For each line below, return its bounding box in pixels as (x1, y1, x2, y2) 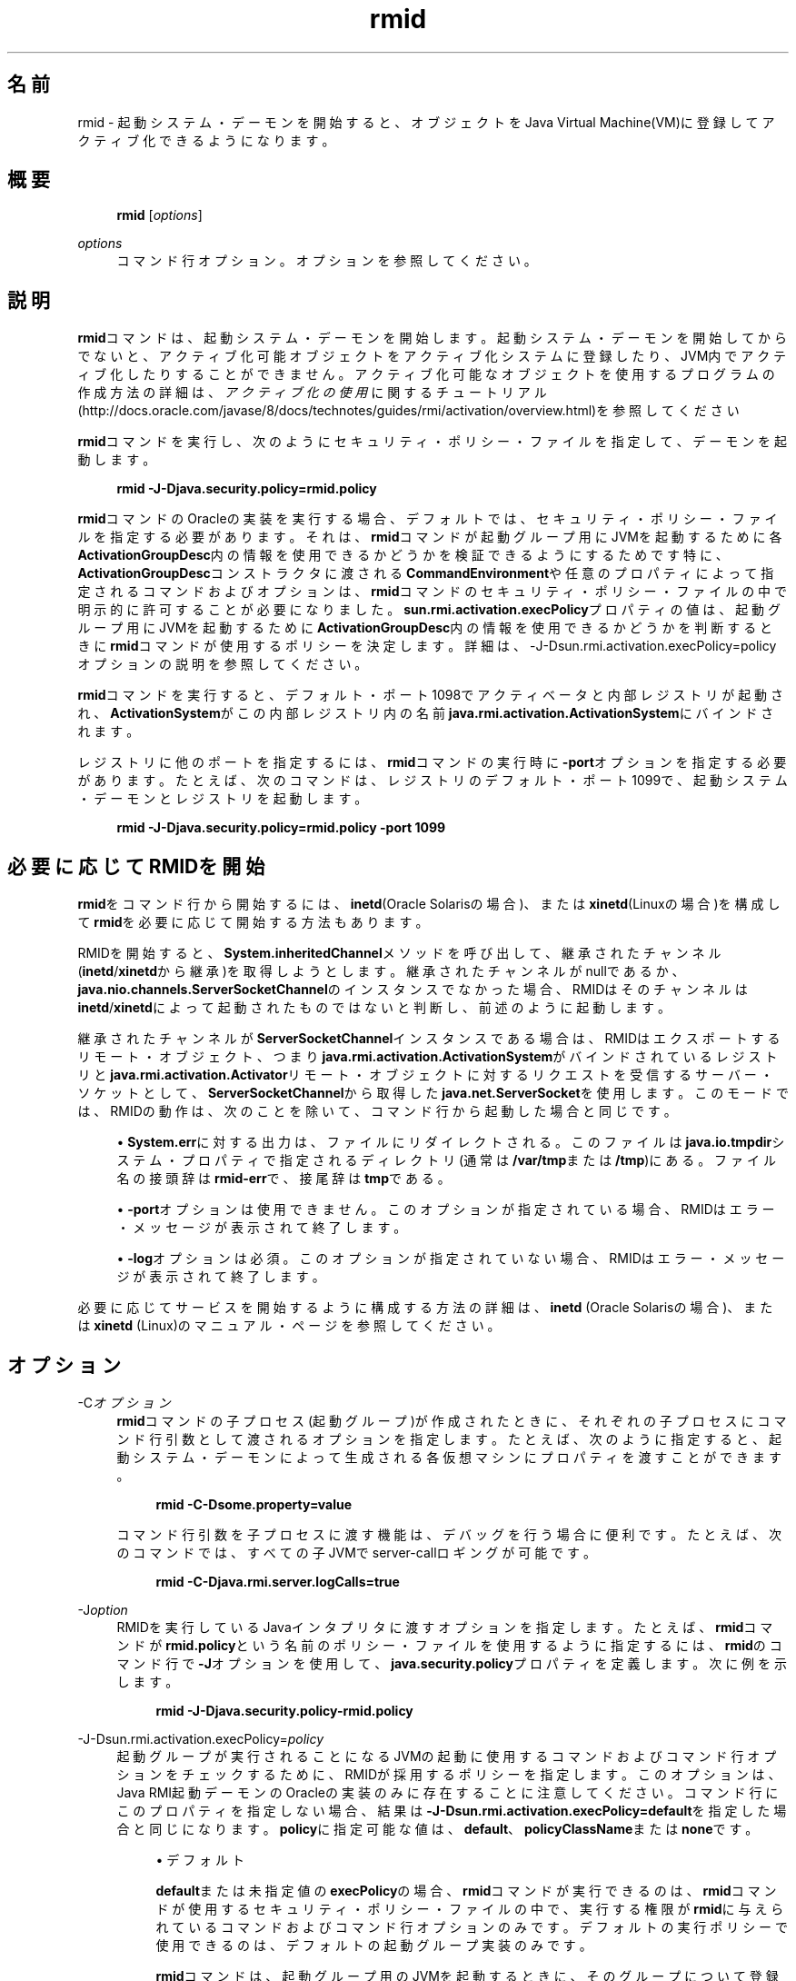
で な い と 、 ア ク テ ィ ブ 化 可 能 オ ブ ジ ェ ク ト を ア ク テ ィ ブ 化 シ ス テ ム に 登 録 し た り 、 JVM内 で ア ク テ (77, 348, 787, 364)
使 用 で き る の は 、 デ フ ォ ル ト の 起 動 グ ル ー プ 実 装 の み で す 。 (155, 1936, 592, 1953)
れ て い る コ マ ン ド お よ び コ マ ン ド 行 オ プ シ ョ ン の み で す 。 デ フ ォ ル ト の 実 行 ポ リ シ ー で (155, 1918, 789, 1935)
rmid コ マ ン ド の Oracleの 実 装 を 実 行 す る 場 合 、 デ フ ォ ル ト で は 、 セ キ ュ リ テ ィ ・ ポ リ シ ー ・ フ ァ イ (77, 511, 778, 527)
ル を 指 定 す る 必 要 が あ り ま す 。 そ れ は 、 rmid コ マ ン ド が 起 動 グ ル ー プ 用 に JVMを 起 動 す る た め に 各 (77, 529, 782, 545)
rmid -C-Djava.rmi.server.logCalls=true (155, 1573, 400, 1589)
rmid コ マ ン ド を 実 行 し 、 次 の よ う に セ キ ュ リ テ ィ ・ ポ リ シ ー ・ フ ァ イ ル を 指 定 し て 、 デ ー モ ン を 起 (77, 433, 788, 450)
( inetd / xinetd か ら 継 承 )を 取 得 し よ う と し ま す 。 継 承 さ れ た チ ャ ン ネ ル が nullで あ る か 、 (77, 963, 685, 980)
